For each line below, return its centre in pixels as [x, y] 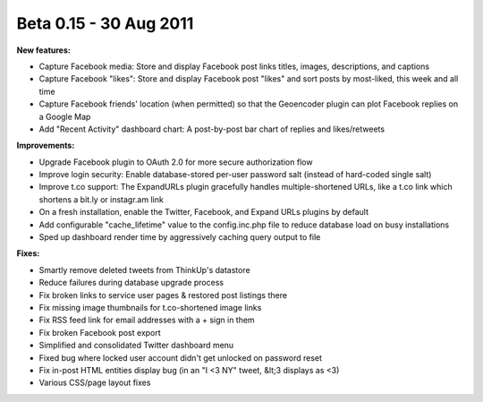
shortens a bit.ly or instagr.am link [102, 199]
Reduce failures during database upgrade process [131, 283]
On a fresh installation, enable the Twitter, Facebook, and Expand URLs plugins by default [204, 212]
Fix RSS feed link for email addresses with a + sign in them [147, 320]
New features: [43, 50]
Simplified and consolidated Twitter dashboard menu [136, 346]
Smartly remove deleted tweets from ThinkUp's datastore [144, 269]
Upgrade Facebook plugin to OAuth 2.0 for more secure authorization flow [176, 162]
